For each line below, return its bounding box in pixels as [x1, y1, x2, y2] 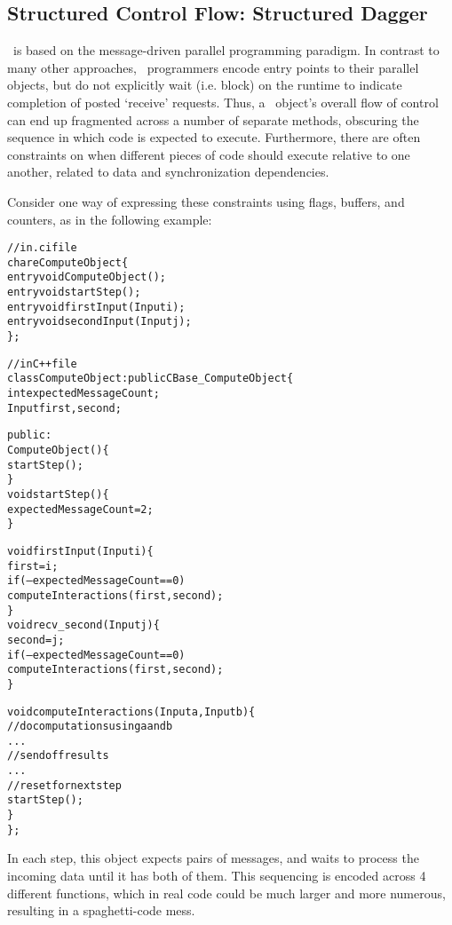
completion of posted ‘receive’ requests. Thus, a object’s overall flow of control [7, 92, 439, 111]
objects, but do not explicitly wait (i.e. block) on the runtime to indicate [7, 75, 402, 94]
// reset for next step [7, 779, 122, 792]
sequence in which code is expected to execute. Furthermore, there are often [7, 128, 421, 146]
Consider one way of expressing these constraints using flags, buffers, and [7, 192, 405, 210]
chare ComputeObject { [7, 256, 129, 269]
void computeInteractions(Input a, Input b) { [7, 705, 256, 718]
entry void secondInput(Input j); [7, 315, 192, 328]
